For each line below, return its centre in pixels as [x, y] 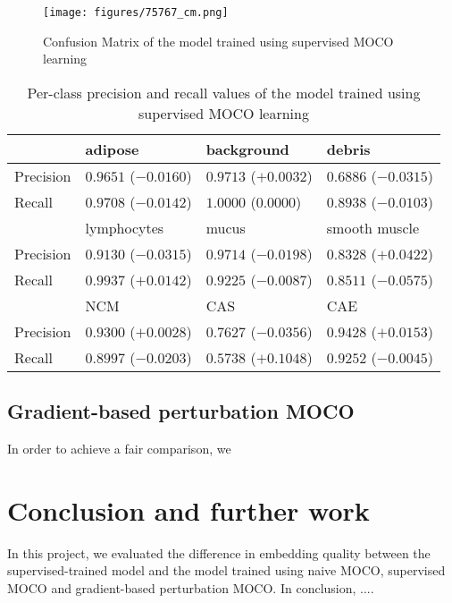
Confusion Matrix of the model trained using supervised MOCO [218, 41]
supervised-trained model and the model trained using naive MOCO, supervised [226, 570]
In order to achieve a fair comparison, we [119, 449]
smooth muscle [373, 227]
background [247, 149]
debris [348, 149]
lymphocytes [125, 227]
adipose [112, 149]
